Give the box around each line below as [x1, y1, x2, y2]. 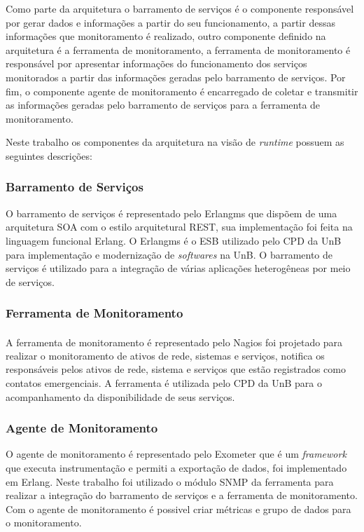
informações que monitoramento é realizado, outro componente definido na [6, 29, 326, 43]
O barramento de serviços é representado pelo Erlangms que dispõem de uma [6, 205, 337, 220]
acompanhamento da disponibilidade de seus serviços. [6, 389, 235, 404]
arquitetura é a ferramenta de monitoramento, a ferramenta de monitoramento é [6, 42, 351, 57]
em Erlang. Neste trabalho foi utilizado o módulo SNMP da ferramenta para [6, 474, 334, 489]
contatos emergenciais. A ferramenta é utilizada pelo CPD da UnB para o [6, 375, 323, 390]
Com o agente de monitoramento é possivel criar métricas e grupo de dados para [6, 501, 351, 516]
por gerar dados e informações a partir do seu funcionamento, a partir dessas [6, 15, 335, 29]
